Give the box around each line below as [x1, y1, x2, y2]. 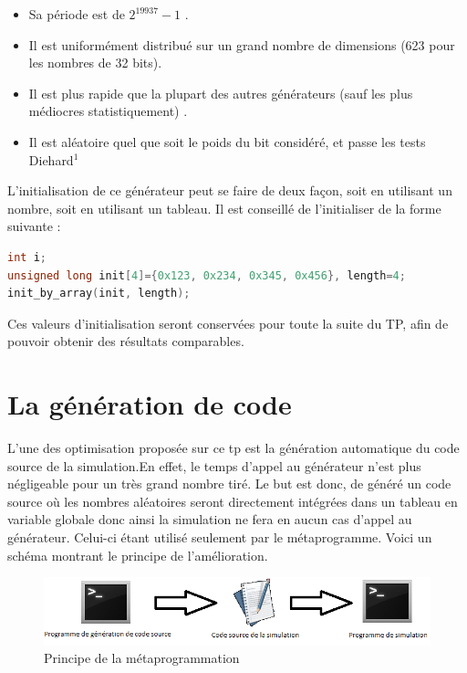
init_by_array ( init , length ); [7, 287, 191, 300]
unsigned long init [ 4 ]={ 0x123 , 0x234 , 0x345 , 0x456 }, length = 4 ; [7, 268, 406, 282]
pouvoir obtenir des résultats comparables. [7, 331, 244, 351]
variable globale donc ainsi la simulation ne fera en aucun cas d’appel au [7, 510, 412, 529]
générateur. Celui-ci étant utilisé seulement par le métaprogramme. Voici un [7, 528, 432, 546]
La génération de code [7, 385, 292, 423]
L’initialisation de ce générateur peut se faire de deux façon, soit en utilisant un [7, 181, 452, 200]
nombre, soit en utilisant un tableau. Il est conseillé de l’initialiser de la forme [7, 198, 441, 217]
